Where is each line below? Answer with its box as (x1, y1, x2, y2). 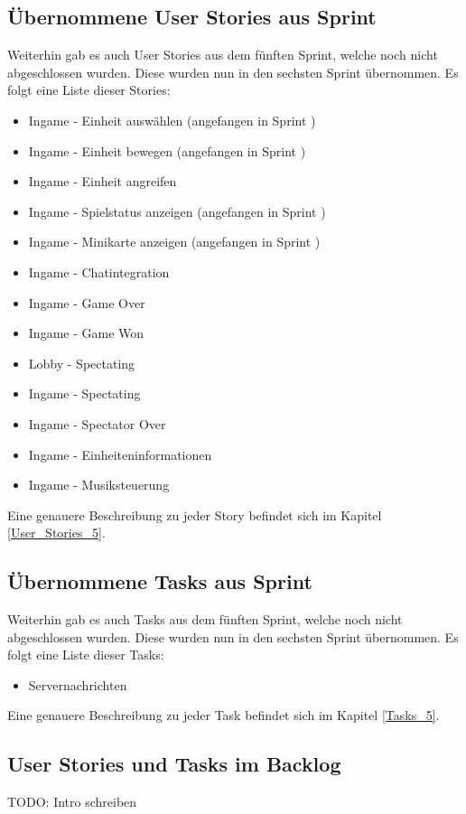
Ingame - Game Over (28, 293, 145, 312)
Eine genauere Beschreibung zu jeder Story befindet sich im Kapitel (7, 505, 382, 524)
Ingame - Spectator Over (28, 414, 166, 433)
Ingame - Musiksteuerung (28, 475, 170, 494)
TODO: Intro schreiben (7, 792, 137, 811)
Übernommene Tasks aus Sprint (7, 567, 312, 595)
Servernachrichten (28, 675, 127, 694)
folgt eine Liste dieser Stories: (7, 80, 171, 99)
